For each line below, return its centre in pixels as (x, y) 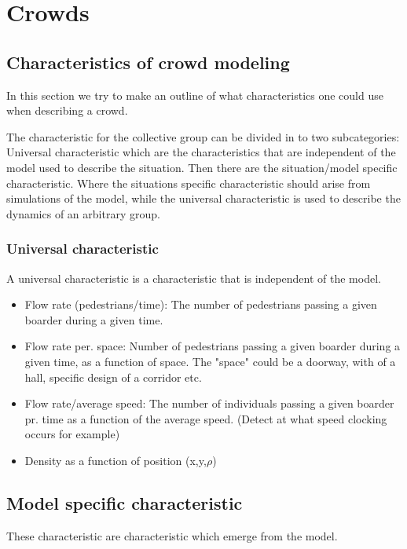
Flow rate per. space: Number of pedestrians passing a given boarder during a (213, 346)
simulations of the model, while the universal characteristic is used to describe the (203, 198)
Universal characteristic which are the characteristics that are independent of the (201, 152)
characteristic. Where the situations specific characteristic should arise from (189, 183)
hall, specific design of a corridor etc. (113, 377)
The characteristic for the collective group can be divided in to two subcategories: (203, 136)
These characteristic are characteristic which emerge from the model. (172, 535)
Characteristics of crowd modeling (148, 62)
